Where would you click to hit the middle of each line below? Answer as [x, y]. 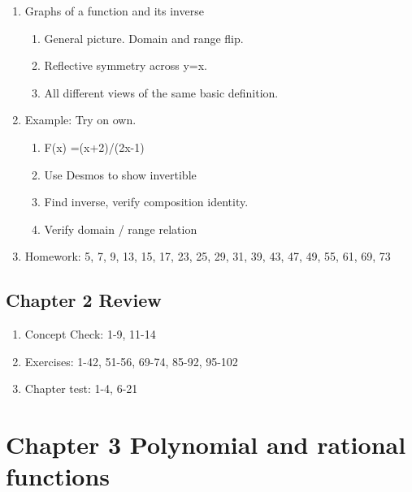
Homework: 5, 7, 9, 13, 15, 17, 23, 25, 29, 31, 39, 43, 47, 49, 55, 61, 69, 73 [208, 256]
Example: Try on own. [80, 120]
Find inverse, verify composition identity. [146, 202]
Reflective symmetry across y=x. [126, 65]
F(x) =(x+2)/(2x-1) [94, 147]
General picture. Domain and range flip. [144, 38]
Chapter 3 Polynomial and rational [206, 445]
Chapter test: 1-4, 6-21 [81, 388]
